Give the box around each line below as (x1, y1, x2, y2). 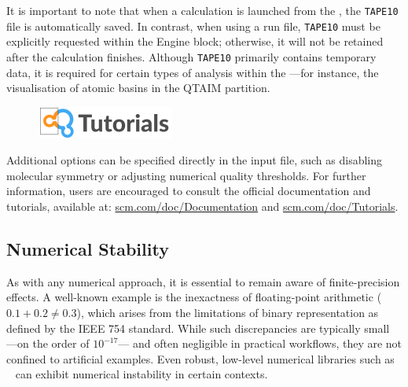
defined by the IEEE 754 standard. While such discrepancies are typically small (6, 319, 390, 336)
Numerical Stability (6, 237, 169, 260)
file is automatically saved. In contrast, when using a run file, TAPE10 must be (6, 17, 380, 34)
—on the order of (6, 335, 90, 352)
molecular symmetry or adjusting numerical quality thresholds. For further (6, 167, 366, 183)
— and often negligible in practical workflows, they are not (118, 335, 402, 352)
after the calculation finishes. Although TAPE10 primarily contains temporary (6, 48, 377, 64)
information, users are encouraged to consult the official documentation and (6, 182, 371, 199)
